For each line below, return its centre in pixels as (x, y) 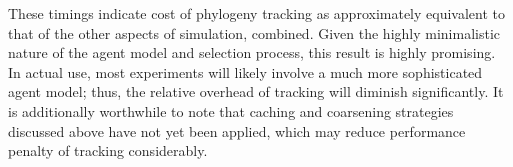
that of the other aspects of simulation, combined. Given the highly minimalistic (254, 32)
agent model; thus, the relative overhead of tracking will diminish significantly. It (256, 91)
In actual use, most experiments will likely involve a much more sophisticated (245, 71)
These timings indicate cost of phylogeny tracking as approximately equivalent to (256, 13)
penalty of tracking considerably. (108, 150)
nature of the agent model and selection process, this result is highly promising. (252, 52)
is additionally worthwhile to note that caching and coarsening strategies (231, 110)
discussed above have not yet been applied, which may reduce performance (237, 130)
